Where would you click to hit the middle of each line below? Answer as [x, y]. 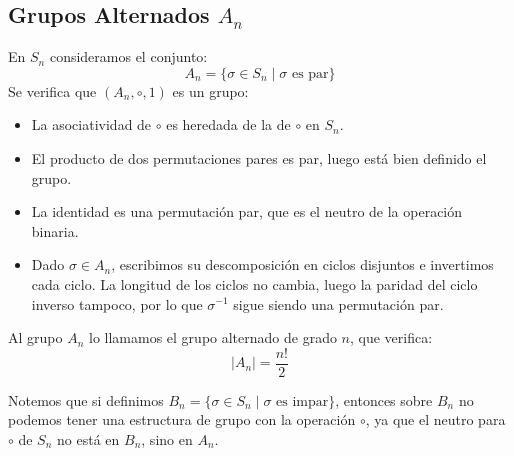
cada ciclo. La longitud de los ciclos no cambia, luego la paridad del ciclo [254, 283]
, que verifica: [391, 337]
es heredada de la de [228, 124]
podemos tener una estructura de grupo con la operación [182, 419]
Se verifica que [52, 90]
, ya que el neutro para [435, 419]
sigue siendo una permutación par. [338, 303]
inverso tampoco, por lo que [117, 303]
